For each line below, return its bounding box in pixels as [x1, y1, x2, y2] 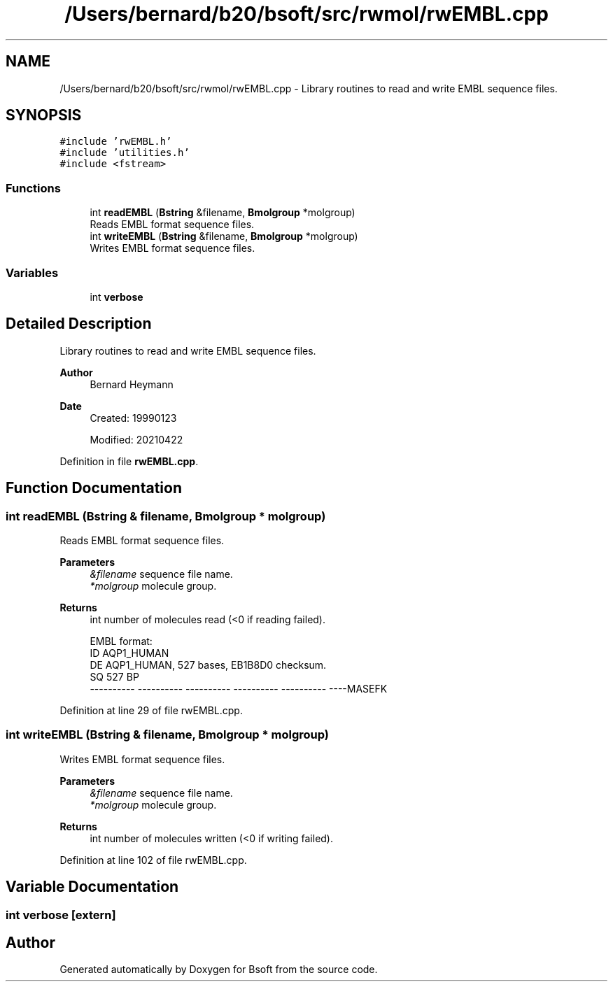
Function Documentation [6, 479, 182, 497]
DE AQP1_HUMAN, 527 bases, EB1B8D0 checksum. [90, 659, 327, 671]
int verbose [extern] [6, 907, 116, 922]
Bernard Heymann [90, 378, 174, 390]
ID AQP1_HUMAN [90, 647, 169, 659]
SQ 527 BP [90, 671, 139, 683]
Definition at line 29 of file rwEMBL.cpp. [59, 704, 243, 716]
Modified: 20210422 [90, 433, 183, 446]
